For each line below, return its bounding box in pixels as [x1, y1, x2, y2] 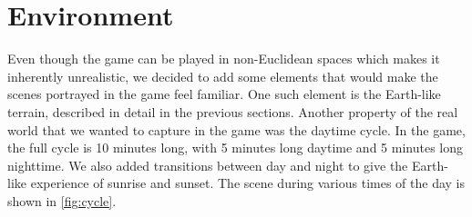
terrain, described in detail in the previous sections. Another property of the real [7, 102, 458, 121]
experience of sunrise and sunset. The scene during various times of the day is [30, 173, 466, 192]
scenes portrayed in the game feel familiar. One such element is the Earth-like [7, 84, 441, 104]
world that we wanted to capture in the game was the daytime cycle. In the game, [7, 120, 466, 139]
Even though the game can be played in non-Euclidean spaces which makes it [7, 49, 440, 68]
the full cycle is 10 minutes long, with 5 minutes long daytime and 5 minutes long [7, 138, 464, 157]
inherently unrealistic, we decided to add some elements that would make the [7, 66, 438, 85]
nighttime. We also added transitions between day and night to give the [7, 155, 408, 174]
